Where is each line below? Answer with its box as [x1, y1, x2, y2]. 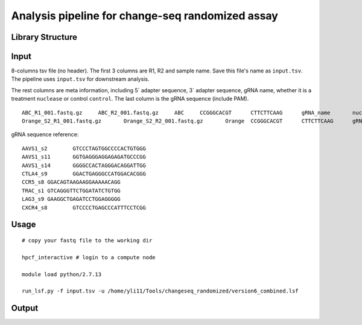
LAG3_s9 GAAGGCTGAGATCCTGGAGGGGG [22, 196, 121, 203]
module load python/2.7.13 [22, 271, 102, 277]
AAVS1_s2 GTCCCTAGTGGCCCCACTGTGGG [22, 145, 146, 152]
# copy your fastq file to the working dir [22, 237, 153, 244]
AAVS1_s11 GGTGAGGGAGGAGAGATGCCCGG [22, 154, 146, 160]
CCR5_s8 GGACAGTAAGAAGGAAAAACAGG [22, 178, 121, 186]
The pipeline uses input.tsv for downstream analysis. [11, 75, 150, 83]
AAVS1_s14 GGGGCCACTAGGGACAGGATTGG [22, 162, 146, 169]
